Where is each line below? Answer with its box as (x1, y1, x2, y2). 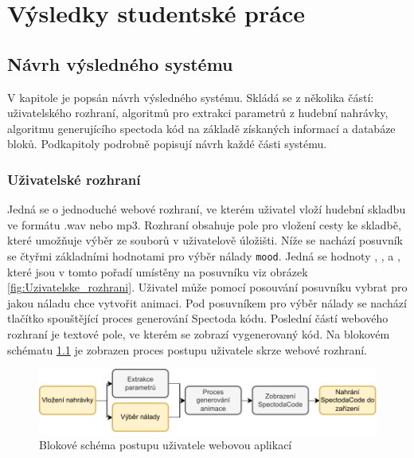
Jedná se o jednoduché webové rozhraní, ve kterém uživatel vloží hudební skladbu (7, 201, 406, 217)
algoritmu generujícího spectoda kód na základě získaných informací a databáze (7, 119, 396, 136)
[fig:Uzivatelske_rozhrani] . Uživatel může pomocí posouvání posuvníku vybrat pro (7, 279, 408, 296)
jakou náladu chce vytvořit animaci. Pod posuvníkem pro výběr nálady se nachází (7, 294, 407, 311)
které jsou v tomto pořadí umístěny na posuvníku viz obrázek (7, 263, 308, 280)
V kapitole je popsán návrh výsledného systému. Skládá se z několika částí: (7, 88, 374, 105)
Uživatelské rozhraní (7, 169, 141, 189)
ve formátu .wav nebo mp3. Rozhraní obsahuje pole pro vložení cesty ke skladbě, (7, 216, 401, 233)
